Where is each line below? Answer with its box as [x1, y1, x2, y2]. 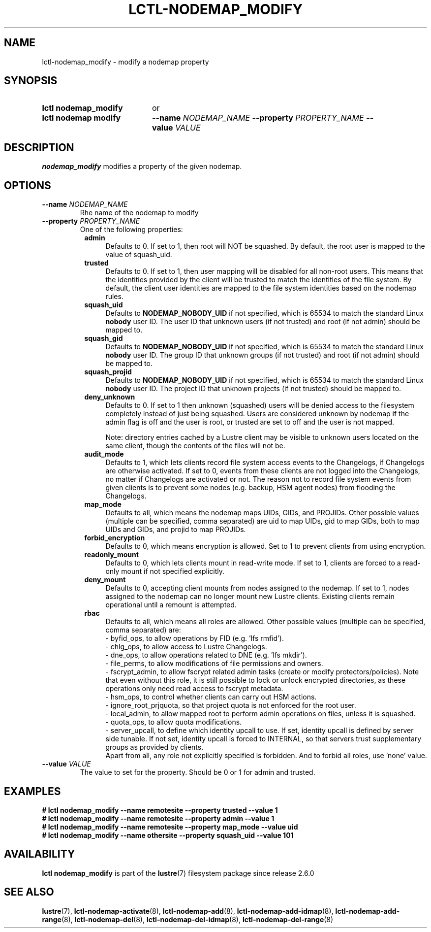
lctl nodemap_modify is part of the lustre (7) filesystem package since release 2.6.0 [42, 868, 314, 877]
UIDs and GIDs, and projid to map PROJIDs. [105, 525, 246, 534]
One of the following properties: [80, 225, 183, 234]
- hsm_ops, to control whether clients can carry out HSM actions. [105, 693, 317, 701]
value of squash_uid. [105, 250, 172, 259]
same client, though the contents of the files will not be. [105, 441, 285, 450]
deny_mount [84, 575, 126, 584]
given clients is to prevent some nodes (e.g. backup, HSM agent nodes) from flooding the [105, 483, 396, 492]
